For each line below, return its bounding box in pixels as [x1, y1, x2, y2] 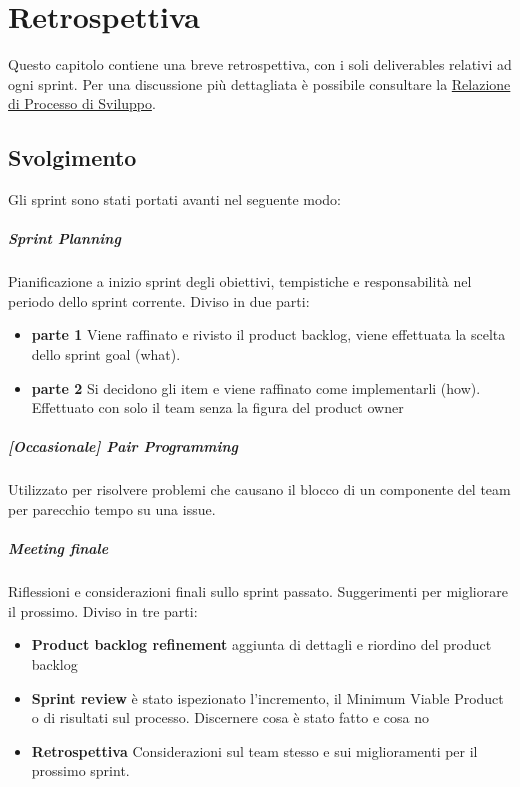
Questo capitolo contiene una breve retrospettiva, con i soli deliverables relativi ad [8, 54, 512, 75]
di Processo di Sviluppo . [8, 93, 156, 114]
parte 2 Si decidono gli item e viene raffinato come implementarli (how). [31, 377, 481, 398]
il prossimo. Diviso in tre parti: [8, 600, 198, 621]
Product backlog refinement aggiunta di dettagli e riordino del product [31, 634, 492, 655]
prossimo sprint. [31, 760, 130, 781]
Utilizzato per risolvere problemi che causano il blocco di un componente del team [8, 479, 511, 500]
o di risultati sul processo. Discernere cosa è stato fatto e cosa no [31, 707, 429, 728]
